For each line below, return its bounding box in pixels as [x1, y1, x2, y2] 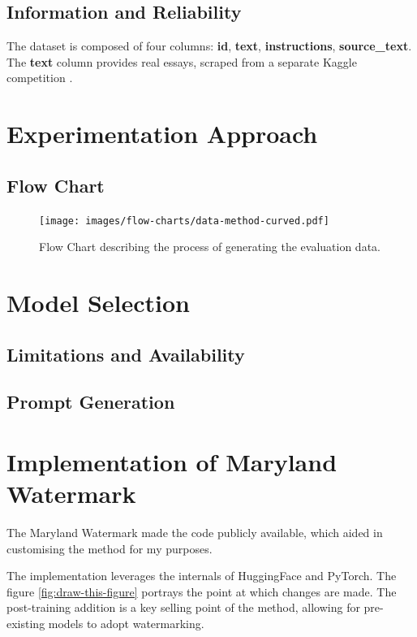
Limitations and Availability [6, 341, 245, 366]
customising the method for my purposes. [6, 539, 213, 557]
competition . [6, 69, 73, 86]
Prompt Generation [6, 389, 175, 414]
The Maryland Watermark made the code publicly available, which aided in [6, 524, 383, 541]
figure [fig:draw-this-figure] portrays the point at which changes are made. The [6, 583, 397, 600]
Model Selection [6, 286, 190, 318]
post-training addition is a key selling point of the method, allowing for [6, 599, 360, 616]
